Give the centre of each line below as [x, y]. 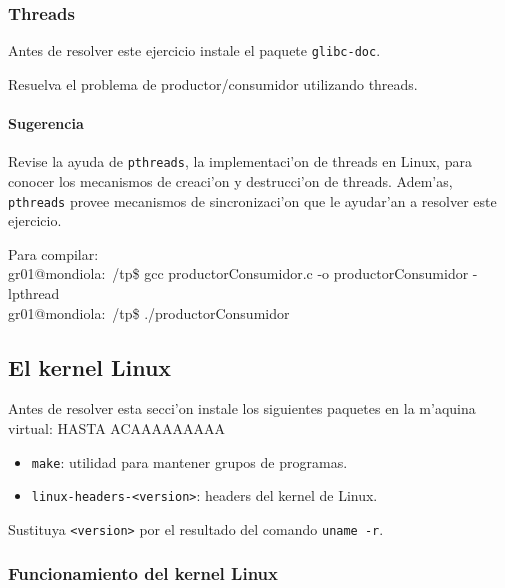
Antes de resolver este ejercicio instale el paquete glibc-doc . [194, 50]
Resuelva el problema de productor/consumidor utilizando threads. [213, 83]
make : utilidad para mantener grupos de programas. [189, 461]
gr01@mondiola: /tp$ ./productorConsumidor [149, 312]
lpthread [34, 292]
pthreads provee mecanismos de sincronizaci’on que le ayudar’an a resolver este [252, 200]
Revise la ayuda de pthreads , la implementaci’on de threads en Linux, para [240, 161]
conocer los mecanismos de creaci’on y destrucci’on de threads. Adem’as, [230, 180]
